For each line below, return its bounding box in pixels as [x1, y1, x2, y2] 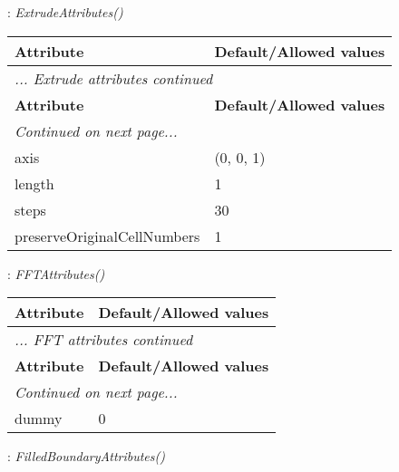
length [15, 172, 54, 194]
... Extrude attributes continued [15, 67, 213, 89]
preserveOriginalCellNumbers [15, 225, 200, 246]
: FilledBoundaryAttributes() [7, 447, 165, 466]
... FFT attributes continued [15, 329, 193, 351]
